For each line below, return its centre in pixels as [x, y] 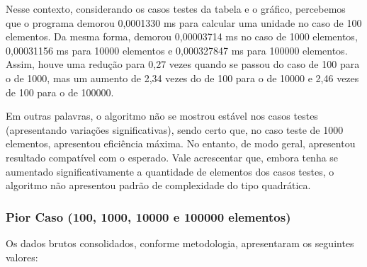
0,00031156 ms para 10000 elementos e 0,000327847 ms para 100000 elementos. [177, 50]
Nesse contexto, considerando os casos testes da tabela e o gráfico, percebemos [176, 8]
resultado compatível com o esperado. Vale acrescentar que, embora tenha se [172, 157]
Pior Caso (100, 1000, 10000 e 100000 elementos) [148, 216]
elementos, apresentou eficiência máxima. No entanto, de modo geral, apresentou [181, 143]
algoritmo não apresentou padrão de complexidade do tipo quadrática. [158, 185]
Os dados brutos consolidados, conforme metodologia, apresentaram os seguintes [180, 243]
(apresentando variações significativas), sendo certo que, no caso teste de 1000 [175, 129]
